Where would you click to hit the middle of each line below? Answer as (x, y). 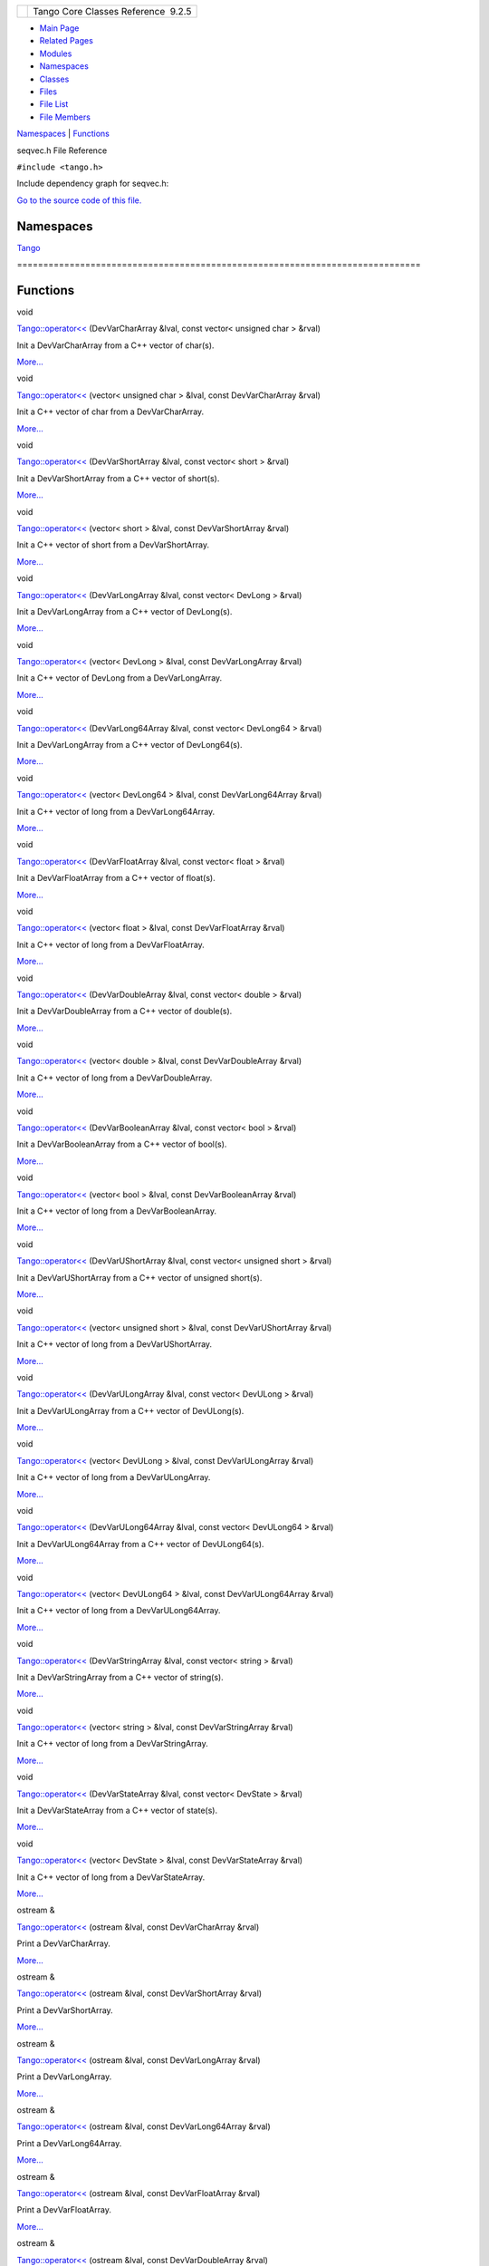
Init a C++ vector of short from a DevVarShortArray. (113, 545)
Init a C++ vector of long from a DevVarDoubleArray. (115, 1078)
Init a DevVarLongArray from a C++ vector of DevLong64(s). (130, 745)
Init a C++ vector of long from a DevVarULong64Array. (119, 1611)
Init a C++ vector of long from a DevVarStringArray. (112, 1744)
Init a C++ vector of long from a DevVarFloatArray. (111, 944)
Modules (56, 53)
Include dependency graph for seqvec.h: (93, 184)
